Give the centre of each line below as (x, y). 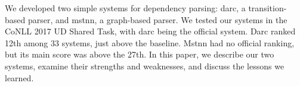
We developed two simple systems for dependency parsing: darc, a (125, 8)
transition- (267, 8)
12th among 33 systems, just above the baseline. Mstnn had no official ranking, (150, 42)
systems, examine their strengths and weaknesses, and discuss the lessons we (145, 66)
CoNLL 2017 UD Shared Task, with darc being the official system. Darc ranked (150, 31)
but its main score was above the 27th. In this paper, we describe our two (140, 54)
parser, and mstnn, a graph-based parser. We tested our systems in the (157, 19)
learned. (19, 77)
